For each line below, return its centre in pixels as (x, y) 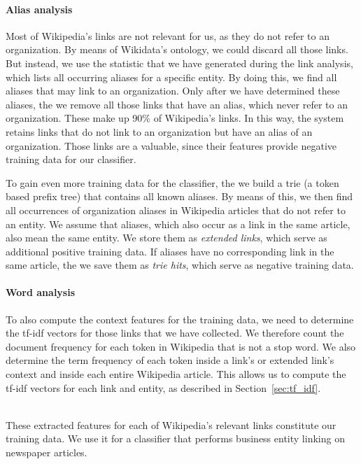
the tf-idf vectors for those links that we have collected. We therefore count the (175, 333)
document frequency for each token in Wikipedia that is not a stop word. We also (181, 346)
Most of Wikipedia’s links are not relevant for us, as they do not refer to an (168, 35)
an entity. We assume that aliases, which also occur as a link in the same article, (178, 224)
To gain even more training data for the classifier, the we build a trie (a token (172, 182)
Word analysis (41, 292)
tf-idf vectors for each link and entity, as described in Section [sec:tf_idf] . (163, 387)
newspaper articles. (47, 452)
